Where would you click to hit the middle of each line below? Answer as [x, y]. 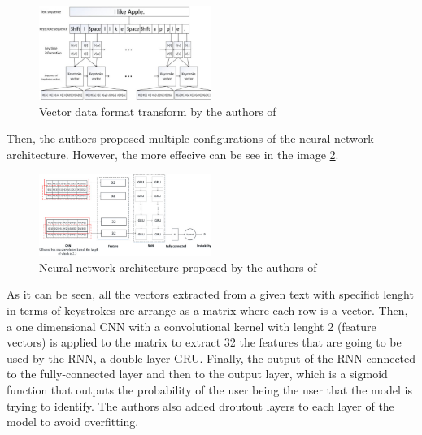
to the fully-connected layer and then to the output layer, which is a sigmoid [197, 374]
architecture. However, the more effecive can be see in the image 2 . [173, 154]
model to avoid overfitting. [73, 422]
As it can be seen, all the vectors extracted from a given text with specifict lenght [210, 294]
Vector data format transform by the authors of [158, 111]
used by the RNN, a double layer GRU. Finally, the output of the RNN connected [211, 357]
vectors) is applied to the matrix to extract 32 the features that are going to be [204, 342]
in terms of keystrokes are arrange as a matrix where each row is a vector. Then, [207, 310]
